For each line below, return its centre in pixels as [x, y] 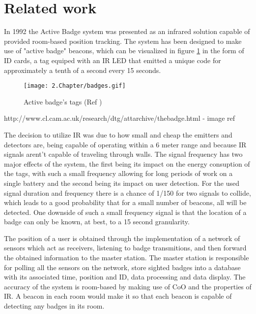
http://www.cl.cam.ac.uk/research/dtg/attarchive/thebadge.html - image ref [120, 118]
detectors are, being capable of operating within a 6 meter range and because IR [125, 144]
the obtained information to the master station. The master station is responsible [127, 258]
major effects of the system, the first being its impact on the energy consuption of [127, 163]
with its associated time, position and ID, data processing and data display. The [125, 277]
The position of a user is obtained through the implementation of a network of [122, 238]
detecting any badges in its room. [54, 306]
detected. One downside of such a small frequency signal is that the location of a [125, 212]
